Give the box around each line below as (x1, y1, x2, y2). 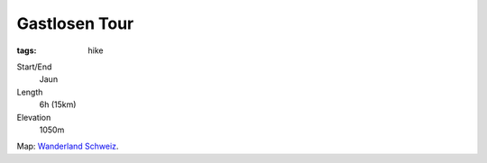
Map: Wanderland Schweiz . (16, 140, 119, 152)
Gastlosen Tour (16, 14, 134, 33)
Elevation (16, 112, 51, 122)
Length (16, 86, 43, 97)
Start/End (16, 61, 52, 72)
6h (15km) (39, 99, 77, 110)
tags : (16, 45, 37, 56)
